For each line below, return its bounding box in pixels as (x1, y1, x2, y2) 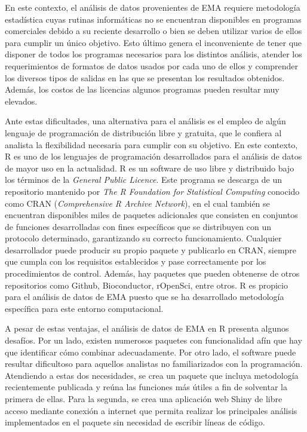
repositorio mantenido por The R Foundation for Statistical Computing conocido (5, 185, 300, 197)
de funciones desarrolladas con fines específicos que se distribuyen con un (5, 220, 271, 232)
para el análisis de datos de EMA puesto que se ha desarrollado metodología (5, 290, 284, 303)
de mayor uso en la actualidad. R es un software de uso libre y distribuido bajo (5, 161, 294, 174)
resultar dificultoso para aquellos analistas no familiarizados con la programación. (5, 357, 303, 370)
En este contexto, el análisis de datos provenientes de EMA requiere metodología (5, 1, 300, 13)
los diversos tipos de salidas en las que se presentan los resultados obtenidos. (5, 71, 285, 84)
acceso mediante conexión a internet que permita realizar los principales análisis (5, 404, 297, 416)
